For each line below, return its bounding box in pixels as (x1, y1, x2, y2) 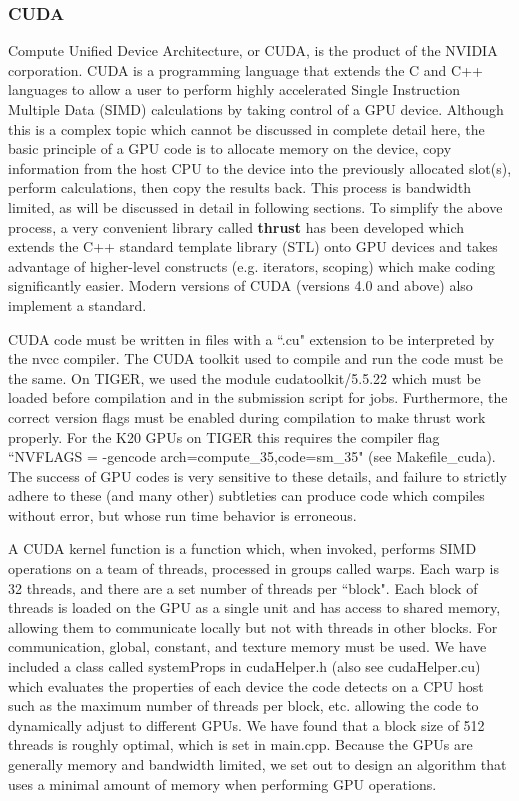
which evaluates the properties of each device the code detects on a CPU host (8, 675, 484, 696)
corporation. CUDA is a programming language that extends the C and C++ (8, 59, 483, 80)
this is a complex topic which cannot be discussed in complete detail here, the (8, 118, 485, 139)
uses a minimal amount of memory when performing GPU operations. (8, 773, 437, 794)
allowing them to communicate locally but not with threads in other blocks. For (8, 616, 498, 637)
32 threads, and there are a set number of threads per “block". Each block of (8, 577, 478, 598)
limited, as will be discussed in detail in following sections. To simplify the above (8, 196, 503, 217)
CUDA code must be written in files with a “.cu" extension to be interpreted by (8, 328, 495, 349)
